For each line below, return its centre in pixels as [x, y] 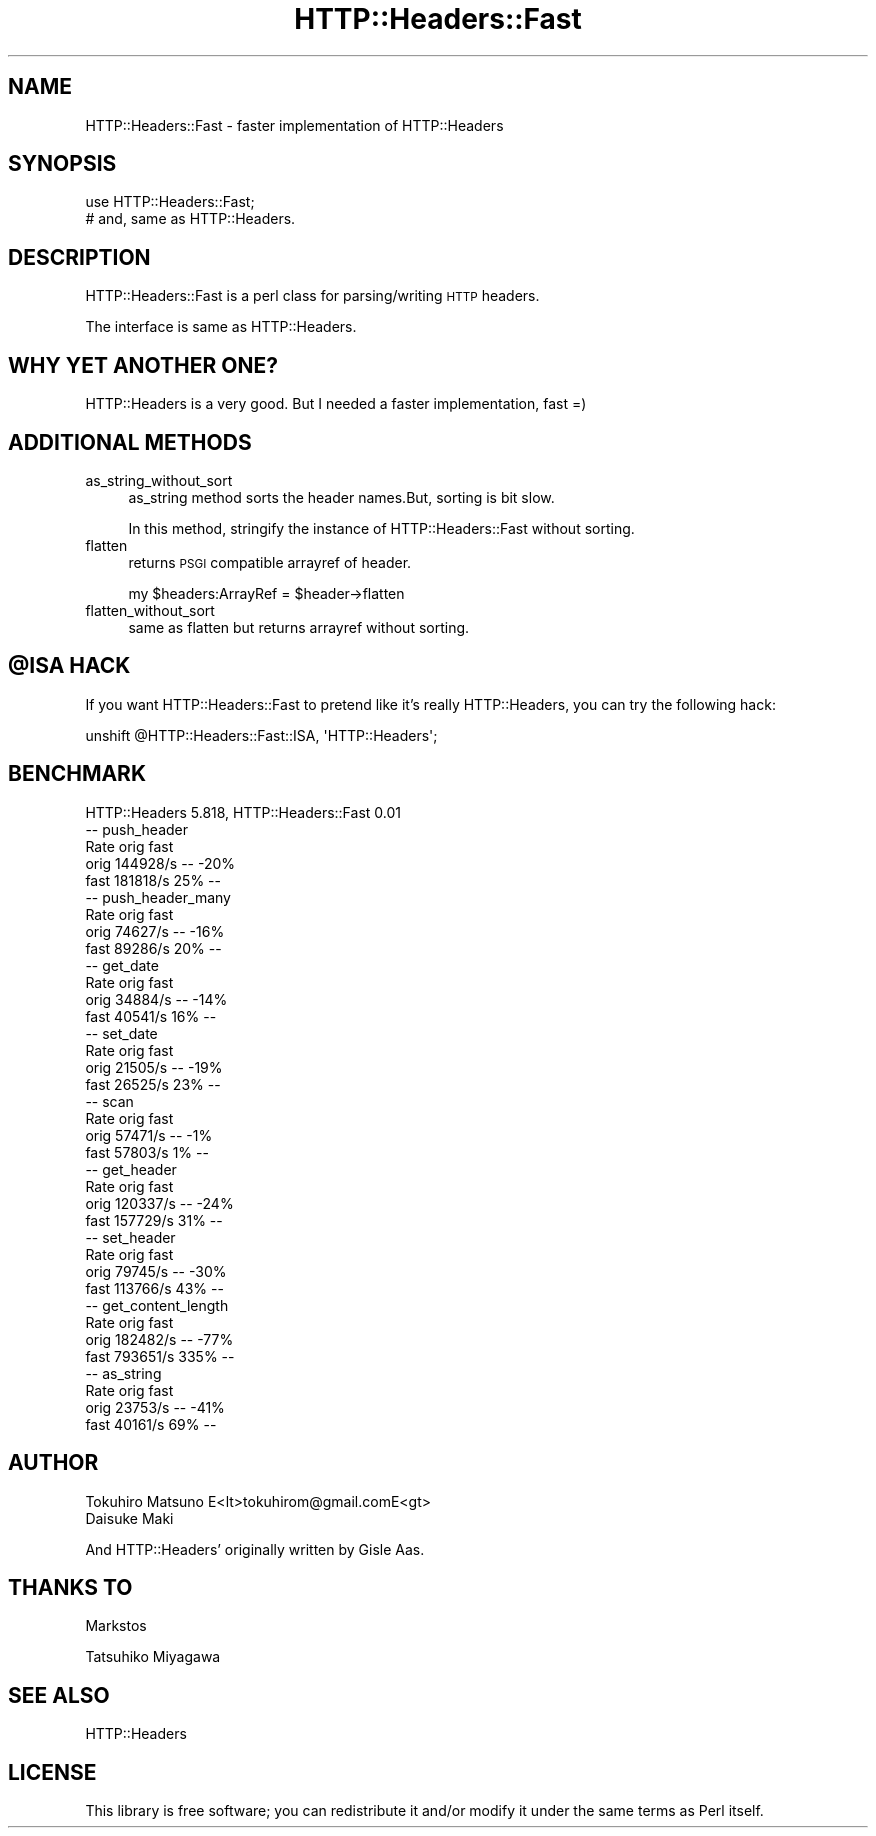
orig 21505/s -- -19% [154, 1067]
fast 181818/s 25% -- [153, 880]
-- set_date [121, 1033]
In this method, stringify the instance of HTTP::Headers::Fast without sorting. [381, 528]
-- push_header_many [158, 897]
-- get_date [122, 965]
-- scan [109, 1101]
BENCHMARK [77, 774]
